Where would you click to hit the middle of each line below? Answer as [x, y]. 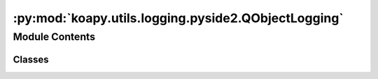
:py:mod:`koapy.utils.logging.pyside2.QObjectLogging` [178, 18]
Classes [31, 59]
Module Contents [54, 37]
